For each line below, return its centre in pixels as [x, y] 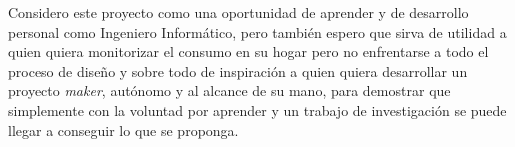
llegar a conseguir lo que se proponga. [123, 129]
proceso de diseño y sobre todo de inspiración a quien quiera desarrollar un [238, 70]
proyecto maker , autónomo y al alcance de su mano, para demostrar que [229, 90]
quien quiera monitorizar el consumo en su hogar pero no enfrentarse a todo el [248, 51]
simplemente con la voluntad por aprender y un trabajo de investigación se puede [257, 109]
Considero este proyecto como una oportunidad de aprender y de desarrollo [238, 12]
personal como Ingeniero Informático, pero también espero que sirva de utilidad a [257, 31]
